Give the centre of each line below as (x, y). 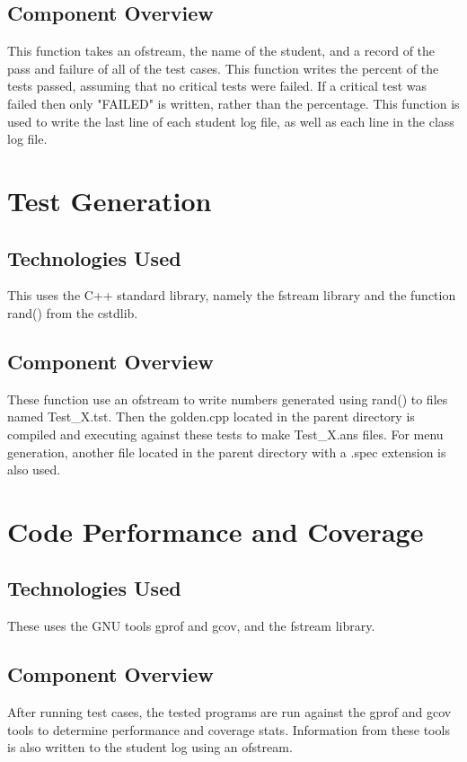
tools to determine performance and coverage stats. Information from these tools (229, 729)
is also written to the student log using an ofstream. (150, 747)
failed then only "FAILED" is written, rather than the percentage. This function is (233, 103)
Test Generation (110, 200)
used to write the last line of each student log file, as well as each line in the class (231, 121)
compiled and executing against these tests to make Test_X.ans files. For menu (225, 434)
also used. (34, 470)
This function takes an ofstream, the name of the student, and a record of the (221, 51)
